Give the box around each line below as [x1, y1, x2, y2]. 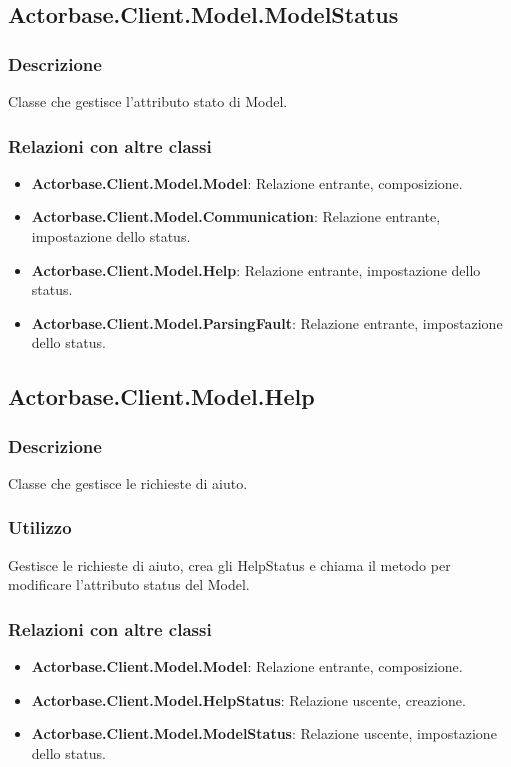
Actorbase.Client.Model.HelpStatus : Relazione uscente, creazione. [31, 689, 466, 710]
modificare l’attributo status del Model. [8, 574, 250, 595]
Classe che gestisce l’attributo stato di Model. [8, 91, 288, 111]
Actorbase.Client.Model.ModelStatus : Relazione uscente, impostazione [31, 723, 497, 744]
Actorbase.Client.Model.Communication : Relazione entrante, [31, 206, 441, 227]
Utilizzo [8, 515, 72, 540]
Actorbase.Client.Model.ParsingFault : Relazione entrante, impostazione [31, 312, 503, 333]
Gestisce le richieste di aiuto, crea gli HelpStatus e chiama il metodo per [8, 554, 451, 575]
